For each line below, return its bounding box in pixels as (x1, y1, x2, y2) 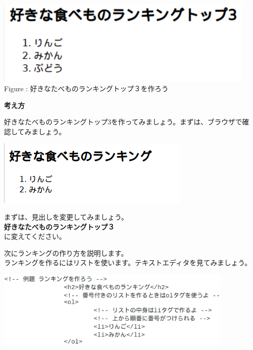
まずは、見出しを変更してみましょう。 (4, 211, 128, 222)
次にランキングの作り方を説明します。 (4, 247, 128, 258)
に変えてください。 (4, 231, 66, 241)
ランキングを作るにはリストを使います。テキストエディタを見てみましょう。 (4, 257, 252, 268)
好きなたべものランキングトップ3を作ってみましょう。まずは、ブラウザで (4, 117, 243, 127)
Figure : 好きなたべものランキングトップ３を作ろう (4, 83, 169, 94)
